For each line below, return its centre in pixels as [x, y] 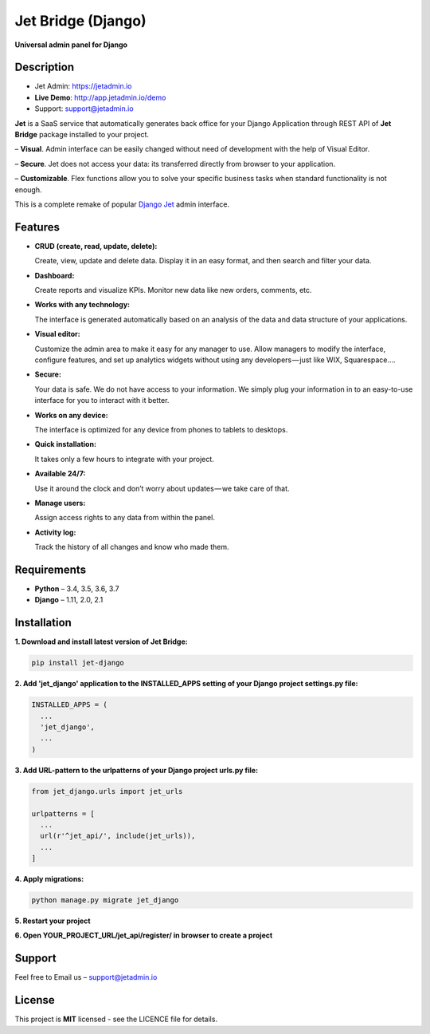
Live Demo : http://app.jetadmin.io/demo [100, 97]
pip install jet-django [78, 663]
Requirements [51, 569]
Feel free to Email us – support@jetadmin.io [86, 977]
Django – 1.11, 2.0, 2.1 [69, 600]
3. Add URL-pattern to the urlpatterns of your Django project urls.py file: [137, 770]
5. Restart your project [53, 921]
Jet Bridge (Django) [80, 21]
